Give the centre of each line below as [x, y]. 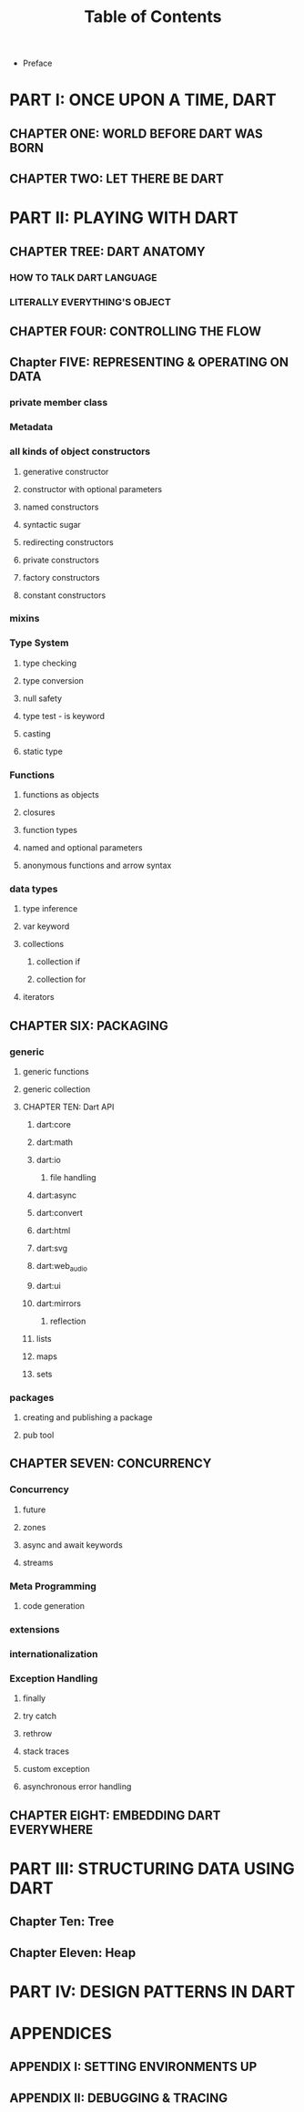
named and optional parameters [82, 848]
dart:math [55, 1142]
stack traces [46, 1751]
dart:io [48, 1160]
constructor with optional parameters [92, 489]
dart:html [53, 1231]
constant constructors [64, 595]
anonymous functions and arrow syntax [97, 865]
